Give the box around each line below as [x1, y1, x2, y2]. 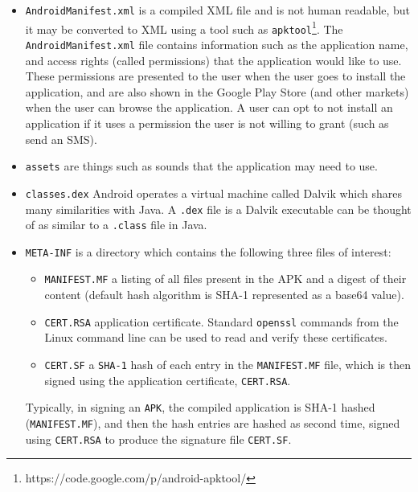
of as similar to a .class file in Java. [25, 216, 207, 233]
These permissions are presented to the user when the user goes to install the [25, 68, 406, 84]
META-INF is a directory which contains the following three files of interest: [25, 243, 391, 260]
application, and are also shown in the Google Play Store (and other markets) [25, 83, 409, 100]
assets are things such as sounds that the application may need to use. [25, 158, 378, 174]
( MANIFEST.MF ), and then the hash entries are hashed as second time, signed [25, 414, 400, 431]
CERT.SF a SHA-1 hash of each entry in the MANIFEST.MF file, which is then [44, 355, 411, 372]
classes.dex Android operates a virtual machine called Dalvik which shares [25, 184, 403, 201]
